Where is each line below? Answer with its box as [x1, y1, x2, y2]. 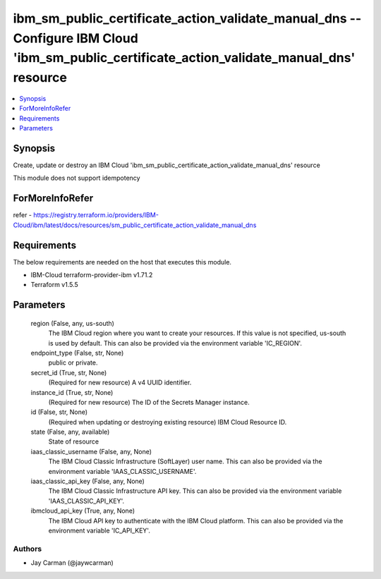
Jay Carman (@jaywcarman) [30, 559, 114, 567]
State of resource [48, 437, 99, 446]
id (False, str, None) [30, 408, 88, 416]
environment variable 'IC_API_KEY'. [48, 526, 151, 535]
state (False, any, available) [30, 427, 110, 437]
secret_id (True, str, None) [30, 368, 107, 377]
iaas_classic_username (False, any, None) [30, 447, 152, 456]
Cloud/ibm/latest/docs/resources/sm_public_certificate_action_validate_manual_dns [13, 221, 257, 229]
